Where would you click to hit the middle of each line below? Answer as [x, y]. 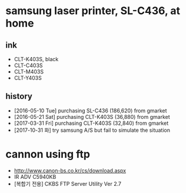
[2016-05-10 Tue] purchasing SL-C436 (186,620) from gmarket [90, 111]
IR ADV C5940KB [35, 177]
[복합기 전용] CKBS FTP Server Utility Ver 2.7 [68, 184]
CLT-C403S [28, 65]
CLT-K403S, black [36, 59]
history [19, 96]
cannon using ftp [48, 154]
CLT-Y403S [28, 78]
